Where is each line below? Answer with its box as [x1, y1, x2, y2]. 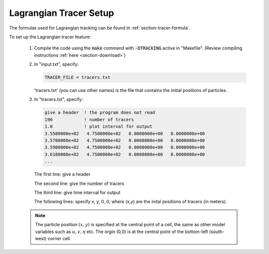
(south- [209, 229, 225, 235]
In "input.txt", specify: [34, 61, 79, 67]
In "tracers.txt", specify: [34, 96, 83, 102]
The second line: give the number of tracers [34, 180, 125, 186]
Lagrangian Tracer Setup [9, 7, 114, 18]
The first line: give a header [34, 171, 91, 177]
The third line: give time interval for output [34, 189, 121, 195]
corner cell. [47, 235, 71, 241]
